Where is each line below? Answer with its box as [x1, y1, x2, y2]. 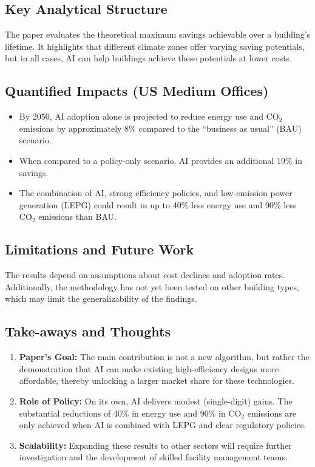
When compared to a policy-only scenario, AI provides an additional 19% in [19, 154, 302, 166]
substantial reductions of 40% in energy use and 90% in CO [19, 406, 242, 419]
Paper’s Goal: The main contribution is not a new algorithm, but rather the [19, 350, 310, 363]
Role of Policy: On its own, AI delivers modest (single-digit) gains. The [19, 394, 293, 407]
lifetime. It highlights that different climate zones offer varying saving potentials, [5, 39, 305, 52]
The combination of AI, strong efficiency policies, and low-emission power [19, 186, 293, 199]
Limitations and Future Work [5, 240, 194, 259]
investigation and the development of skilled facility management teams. [19, 451, 288, 463]
